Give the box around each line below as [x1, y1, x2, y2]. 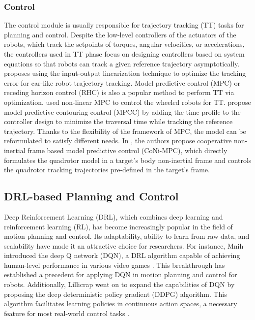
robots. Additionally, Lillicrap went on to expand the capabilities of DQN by [4, 279, 235, 289]
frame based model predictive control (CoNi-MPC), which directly [28, 145, 227, 155]
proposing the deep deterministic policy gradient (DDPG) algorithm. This [4, 288, 227, 299]
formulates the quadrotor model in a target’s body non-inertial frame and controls [4, 155, 252, 165]
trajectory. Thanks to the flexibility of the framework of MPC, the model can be [4, 126, 246, 136]
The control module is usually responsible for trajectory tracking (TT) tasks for [4, 20, 244, 30]
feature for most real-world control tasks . [4, 308, 130, 318]
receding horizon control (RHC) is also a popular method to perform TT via [4, 87, 234, 97]
